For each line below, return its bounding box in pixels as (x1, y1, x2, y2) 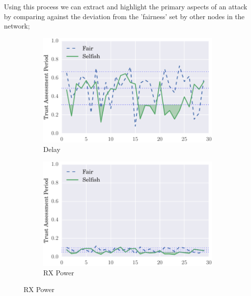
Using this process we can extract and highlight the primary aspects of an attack (4, 1, 248, 11)
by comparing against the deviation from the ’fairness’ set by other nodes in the (4, 11, 245, 21)
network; (4, 21, 30, 31)
